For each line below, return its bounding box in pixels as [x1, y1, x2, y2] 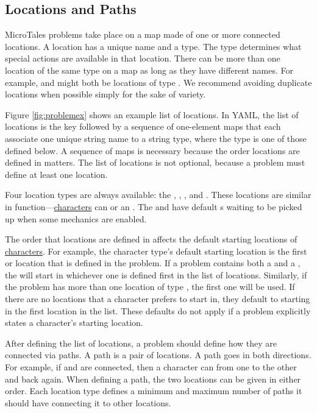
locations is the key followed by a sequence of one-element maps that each [5, 120, 281, 133]
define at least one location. [5, 168, 108, 180]
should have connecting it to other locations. [5, 396, 171, 409]
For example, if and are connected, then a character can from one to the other [5, 361, 297, 373]
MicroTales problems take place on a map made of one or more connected [5, 28, 280, 41]
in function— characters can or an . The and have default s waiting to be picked [5, 200, 302, 213]
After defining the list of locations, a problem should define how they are [5, 336, 277, 349]
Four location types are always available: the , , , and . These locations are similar [5, 188, 312, 201]
